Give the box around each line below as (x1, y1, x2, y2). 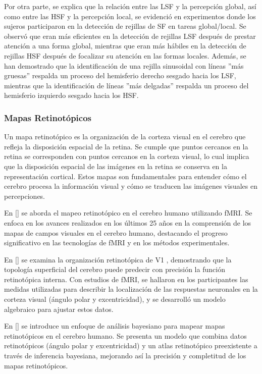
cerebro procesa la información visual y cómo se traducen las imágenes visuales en (4, 181, 257, 191)
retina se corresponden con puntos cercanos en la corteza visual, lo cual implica (4, 151, 249, 162)
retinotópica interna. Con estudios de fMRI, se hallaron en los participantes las (4, 274, 248, 284)
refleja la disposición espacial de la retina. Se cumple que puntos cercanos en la (4, 141, 248, 151)
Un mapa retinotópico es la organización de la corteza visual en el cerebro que (4, 131, 246, 142)
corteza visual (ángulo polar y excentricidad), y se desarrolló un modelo (4, 294, 226, 304)
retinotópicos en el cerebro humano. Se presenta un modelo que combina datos (4, 330, 247, 341)
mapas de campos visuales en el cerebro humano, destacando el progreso (4, 227, 228, 238)
